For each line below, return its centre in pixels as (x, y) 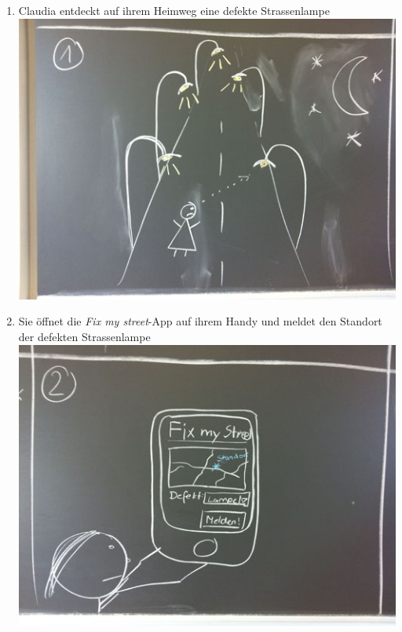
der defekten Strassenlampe (84, 336)
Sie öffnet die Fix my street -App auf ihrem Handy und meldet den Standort (200, 321)
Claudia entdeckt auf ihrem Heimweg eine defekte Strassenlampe (174, 10)
